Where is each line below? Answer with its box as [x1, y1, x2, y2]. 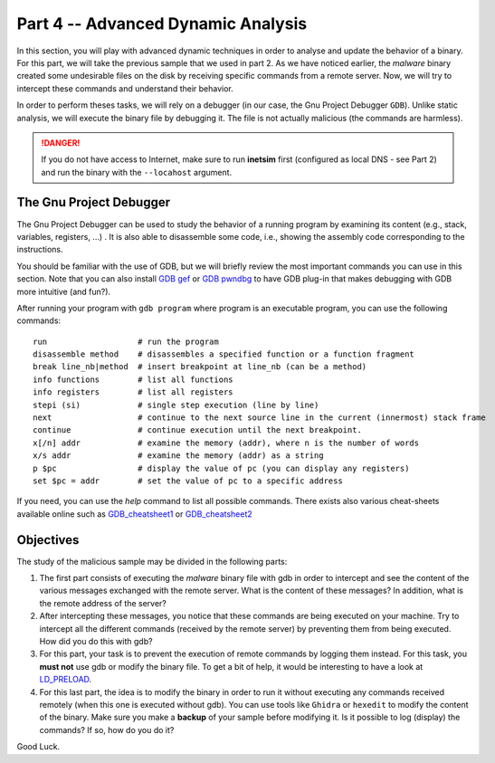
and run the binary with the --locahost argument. [41, 167, 233, 177]
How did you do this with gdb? [39, 636, 153, 647]
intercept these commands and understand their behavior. [16, 82, 234, 94]
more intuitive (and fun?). [16, 286, 111, 297]
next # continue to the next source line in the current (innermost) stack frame [33, 413, 486, 423]
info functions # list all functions [33, 374, 234, 385]
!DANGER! [41, 137, 81, 148]
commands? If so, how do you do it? [39, 724, 175, 735]
